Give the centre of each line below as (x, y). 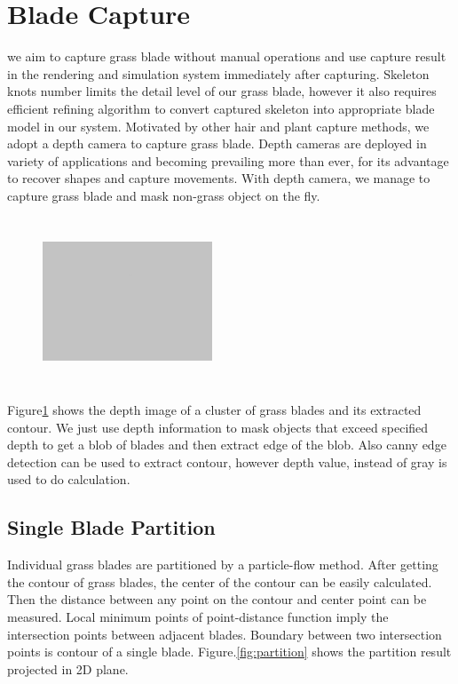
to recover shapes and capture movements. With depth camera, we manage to (219, 178)
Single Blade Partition (111, 527)
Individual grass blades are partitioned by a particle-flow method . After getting (223, 565)
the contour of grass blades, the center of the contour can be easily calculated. (220, 581)
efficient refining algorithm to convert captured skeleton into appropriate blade (221, 108)
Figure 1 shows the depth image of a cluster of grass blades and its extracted (214, 410)
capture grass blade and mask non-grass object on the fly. (164, 195)
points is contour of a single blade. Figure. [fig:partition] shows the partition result (229, 652)
